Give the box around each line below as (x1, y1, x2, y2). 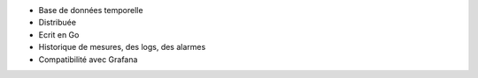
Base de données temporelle (38, 5, 143, 15)
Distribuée (38, 18, 77, 28)
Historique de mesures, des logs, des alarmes (38, 42, 206, 53)
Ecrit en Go (38, 29, 80, 39)
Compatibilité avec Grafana (38, 53, 138, 65)
